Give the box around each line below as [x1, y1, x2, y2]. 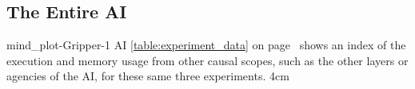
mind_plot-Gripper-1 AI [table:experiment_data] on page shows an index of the [6, 37, 406, 53]
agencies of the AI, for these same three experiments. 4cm [6, 68, 289, 84]
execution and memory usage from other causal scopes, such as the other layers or [6, 52, 409, 68]
